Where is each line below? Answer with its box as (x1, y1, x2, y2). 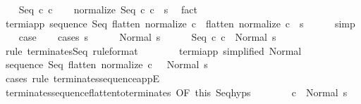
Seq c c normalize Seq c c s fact (18, 2, 197, 16)
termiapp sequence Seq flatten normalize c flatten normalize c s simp (5, 15, 355, 30)
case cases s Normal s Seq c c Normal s (18, 30, 276, 44)
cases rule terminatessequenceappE (5, 70, 159, 85)
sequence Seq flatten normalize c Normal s (5, 57, 208, 72)
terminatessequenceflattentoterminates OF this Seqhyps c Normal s (5, 84, 348, 99)
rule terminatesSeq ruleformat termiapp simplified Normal (5, 43, 302, 58)
